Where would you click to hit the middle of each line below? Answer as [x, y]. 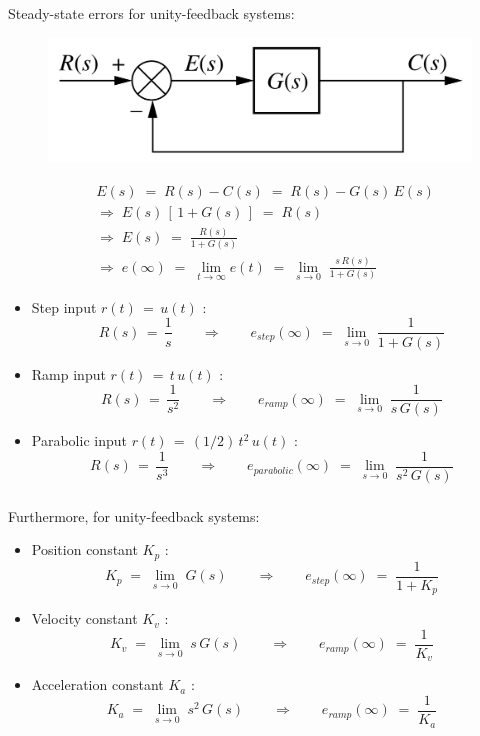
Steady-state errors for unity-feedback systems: [151, 12]
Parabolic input [79, 440]
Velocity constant [84, 618]
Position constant [84, 549]
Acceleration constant [97, 684]
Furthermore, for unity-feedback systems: [134, 515]
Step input [64, 306]
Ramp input [68, 373]
